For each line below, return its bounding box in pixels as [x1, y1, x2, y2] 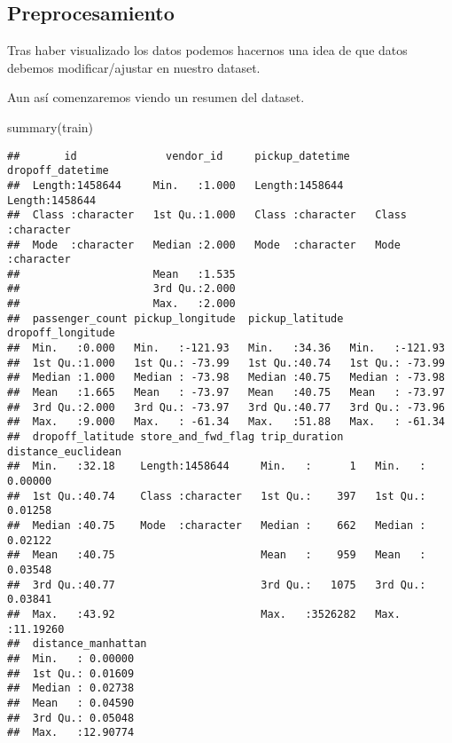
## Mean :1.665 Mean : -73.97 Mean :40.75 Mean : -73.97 [7, 386, 445, 399]
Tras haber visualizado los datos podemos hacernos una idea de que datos [7, 41, 408, 59]
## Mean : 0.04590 [7, 696, 135, 709]
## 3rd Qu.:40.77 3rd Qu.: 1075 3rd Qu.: [7, 578, 426, 591]
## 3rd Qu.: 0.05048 [7, 711, 135, 724]
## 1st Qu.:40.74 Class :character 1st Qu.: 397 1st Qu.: [7, 489, 426, 502]
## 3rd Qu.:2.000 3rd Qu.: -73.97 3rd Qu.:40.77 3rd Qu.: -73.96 [7, 400, 445, 414]
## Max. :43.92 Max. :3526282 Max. [7, 607, 401, 620]
